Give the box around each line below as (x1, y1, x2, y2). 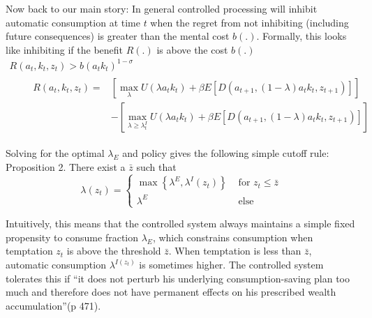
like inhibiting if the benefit (6, 42, 124, 56)
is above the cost (156, 42, 228, 56)
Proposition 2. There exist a (6, 159, 126, 174)
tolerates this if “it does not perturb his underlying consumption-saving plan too (6, 271, 350, 285)
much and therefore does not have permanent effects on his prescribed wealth (6, 285, 336, 299)
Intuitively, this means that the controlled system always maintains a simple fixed (6, 216, 355, 231)
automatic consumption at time (6, 15, 140, 29)
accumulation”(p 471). (6, 298, 101, 312)
